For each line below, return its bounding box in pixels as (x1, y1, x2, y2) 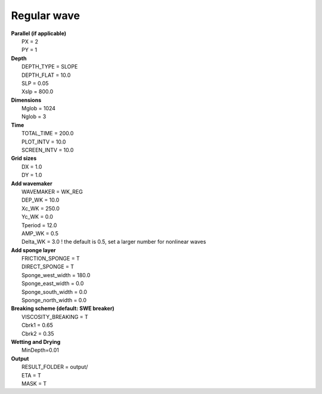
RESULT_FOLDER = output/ (21, 364, 88, 371)
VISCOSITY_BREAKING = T (21, 313, 89, 320)
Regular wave (11, 9, 80, 22)
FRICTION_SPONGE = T (21, 255, 80, 262)
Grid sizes (11, 155, 37, 162)
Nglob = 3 (21, 113, 47, 120)
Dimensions (11, 96, 42, 104)
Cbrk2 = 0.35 (21, 330, 54, 337)
